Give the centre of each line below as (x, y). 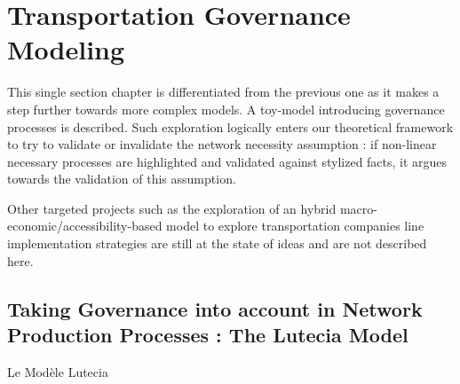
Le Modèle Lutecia (58, 371)
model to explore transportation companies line (295, 226)
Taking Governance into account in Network (215, 308)
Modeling (66, 49)
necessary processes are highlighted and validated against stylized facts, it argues (227, 161)
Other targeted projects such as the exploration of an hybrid (172, 208)
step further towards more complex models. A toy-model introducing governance (226, 109)
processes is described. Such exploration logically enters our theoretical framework (230, 126)
